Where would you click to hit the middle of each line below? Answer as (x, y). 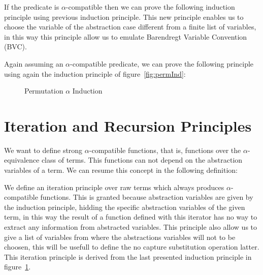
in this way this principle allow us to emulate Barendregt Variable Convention (126, 36)
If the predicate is (32, 7)
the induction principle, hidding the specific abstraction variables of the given (125, 207)
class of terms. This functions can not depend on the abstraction (142, 160)
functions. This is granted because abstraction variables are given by (147, 197)
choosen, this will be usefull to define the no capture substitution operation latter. (132, 247)
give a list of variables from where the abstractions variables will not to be (120, 237)
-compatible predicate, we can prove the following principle (162, 63)
